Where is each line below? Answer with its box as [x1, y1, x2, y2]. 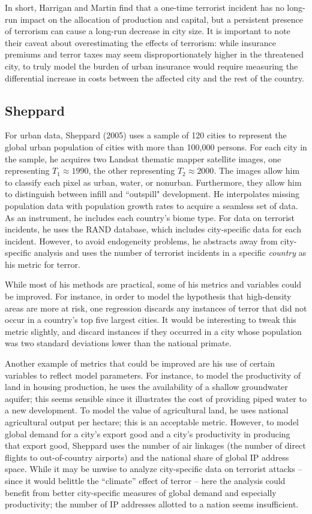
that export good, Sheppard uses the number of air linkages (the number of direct [5, 439, 306, 452]
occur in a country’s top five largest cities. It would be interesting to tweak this [5, 313, 296, 326]
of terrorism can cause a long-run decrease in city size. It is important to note [5, 25, 290, 37]
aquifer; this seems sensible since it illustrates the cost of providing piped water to [5, 392, 307, 404]
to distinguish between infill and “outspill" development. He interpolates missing [5, 188, 300, 200]
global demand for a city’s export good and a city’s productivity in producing [5, 427, 290, 440]
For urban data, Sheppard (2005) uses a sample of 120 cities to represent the [5, 129, 287, 141]
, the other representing [88, 164, 175, 177]
